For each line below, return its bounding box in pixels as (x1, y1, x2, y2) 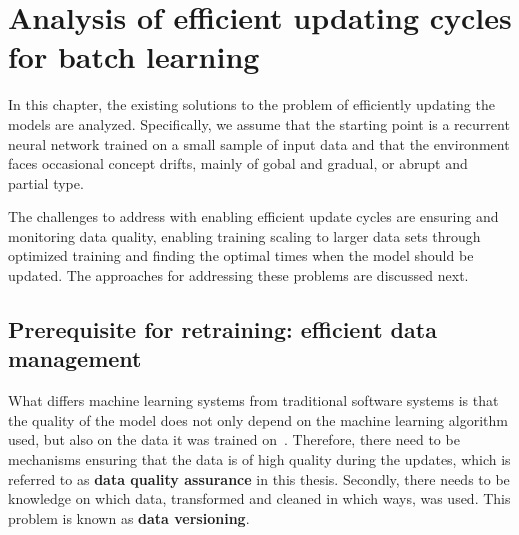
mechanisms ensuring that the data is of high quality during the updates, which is (8, 449, 511, 470)
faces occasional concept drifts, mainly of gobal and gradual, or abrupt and (8, 153, 468, 174)
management (8, 343, 142, 374)
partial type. (8, 172, 84, 193)
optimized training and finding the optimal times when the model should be (8, 245, 474, 266)
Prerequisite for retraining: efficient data (8, 314, 437, 345)
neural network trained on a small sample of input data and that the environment (8, 133, 510, 154)
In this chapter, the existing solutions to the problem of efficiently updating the (8, 94, 495, 115)
